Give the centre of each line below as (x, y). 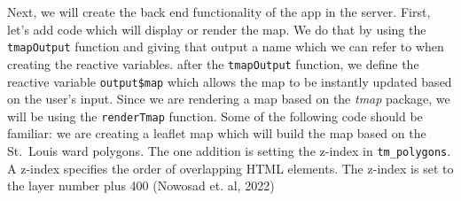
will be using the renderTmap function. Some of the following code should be (215, 116)
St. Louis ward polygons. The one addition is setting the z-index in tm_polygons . (229, 151)
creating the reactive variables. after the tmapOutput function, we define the (213, 63)
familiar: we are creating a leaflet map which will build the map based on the (217, 133)
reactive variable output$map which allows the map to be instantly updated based (230, 81)
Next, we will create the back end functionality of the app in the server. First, (219, 12)
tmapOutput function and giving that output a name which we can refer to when (226, 46)
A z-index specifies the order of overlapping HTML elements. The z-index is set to (230, 168)
